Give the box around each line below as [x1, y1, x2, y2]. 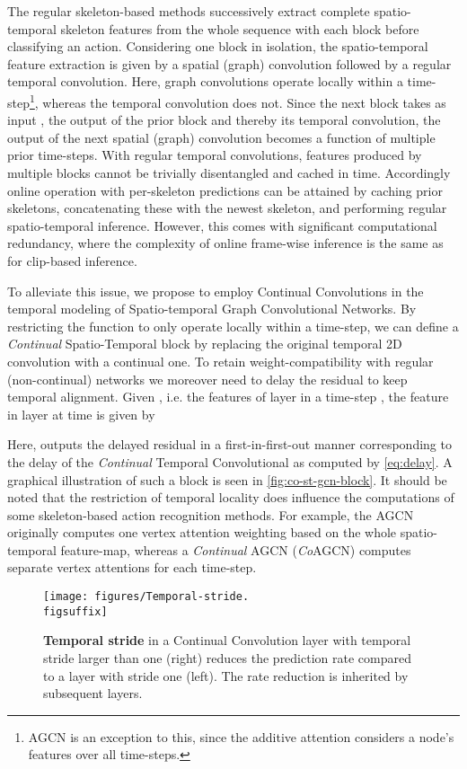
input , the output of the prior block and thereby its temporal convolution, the [7, 110, 441, 129]
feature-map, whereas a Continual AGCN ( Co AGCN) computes [60, 540, 411, 559]
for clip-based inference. [7, 251, 137, 270]
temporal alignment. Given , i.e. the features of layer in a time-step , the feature [7, 387, 449, 406]
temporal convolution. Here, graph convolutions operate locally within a [7, 72, 403, 91]
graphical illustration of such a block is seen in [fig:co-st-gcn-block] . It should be [7, 470, 447, 489]
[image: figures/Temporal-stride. [43, 590, 250, 604]
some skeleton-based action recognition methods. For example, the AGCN [7, 505, 414, 524]
